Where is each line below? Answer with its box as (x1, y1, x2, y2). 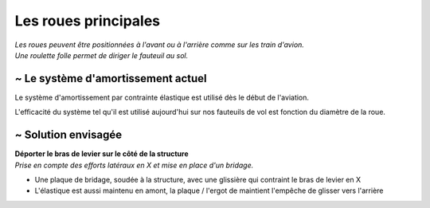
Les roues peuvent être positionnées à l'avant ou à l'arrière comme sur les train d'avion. (14, 40, 304, 49)
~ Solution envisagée (14, 128, 123, 142)
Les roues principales (14, 12, 161, 29)
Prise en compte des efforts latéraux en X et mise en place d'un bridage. (14, 160, 254, 170)
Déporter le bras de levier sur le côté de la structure (14, 149, 189, 159)
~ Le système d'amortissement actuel (14, 72, 207, 85)
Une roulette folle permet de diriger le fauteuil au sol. (14, 50, 189, 60)
